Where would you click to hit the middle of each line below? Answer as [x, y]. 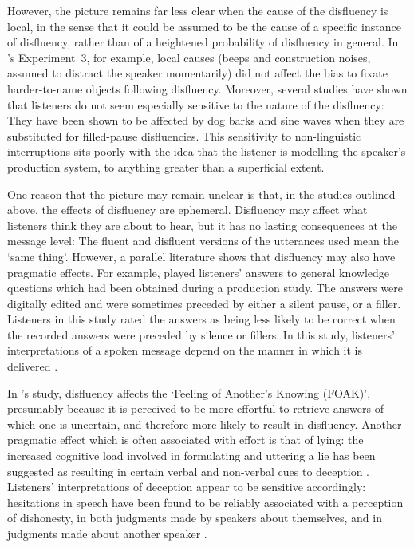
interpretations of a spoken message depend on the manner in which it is [185, 350]
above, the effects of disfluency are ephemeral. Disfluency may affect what [187, 210]
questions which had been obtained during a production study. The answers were [205, 288]
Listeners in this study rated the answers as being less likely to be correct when [201, 319]
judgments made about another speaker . [107, 533]
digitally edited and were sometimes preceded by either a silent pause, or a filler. [204, 303]
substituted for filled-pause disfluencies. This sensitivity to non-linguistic [184, 135]
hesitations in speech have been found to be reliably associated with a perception [205, 502]
